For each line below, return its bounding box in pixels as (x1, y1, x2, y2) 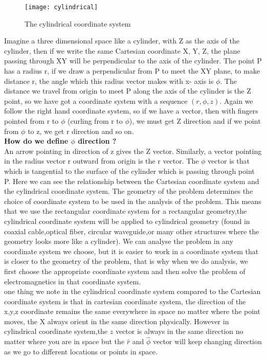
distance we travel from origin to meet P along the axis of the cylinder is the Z (4, 85, 251, 96)
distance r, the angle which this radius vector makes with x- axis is (4, 75, 214, 86)
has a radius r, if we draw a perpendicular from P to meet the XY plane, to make (4, 65, 260, 76)
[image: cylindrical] (25, 4, 98, 11)
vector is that (208, 155, 250, 166)
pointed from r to (4, 116, 59, 126)
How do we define (4, 136, 69, 146)
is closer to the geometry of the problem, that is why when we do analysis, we (4, 256, 248, 266)
